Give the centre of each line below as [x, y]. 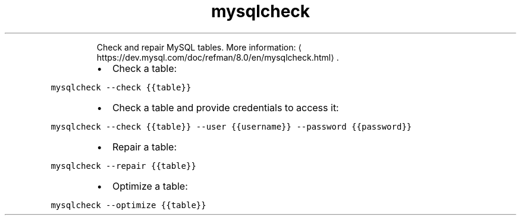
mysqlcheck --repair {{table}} [123, 166]
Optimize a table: [150, 186]
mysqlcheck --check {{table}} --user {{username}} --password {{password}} [231, 126]
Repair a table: [145, 147]
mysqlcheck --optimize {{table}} [128, 205]
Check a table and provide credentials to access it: [225, 107]
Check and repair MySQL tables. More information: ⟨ [199, 47]
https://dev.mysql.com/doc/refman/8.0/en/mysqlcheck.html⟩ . [218, 57]
